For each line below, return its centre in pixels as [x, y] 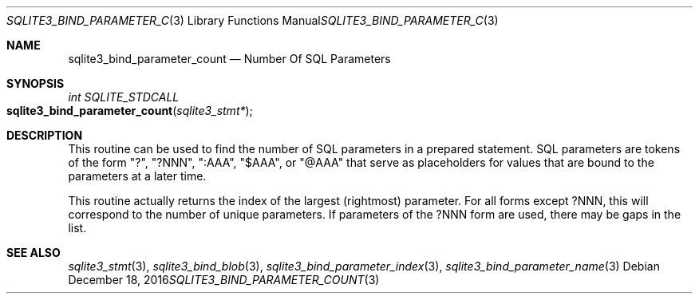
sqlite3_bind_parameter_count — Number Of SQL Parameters [229, 59]
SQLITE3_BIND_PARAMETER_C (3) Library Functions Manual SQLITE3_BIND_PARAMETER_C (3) [253, 20]
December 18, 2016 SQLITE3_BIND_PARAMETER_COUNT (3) [224, 280]
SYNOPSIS [36, 83]
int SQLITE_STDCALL [124, 97]
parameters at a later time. [137, 176]
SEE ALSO [34, 253]
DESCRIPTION [45, 135]
